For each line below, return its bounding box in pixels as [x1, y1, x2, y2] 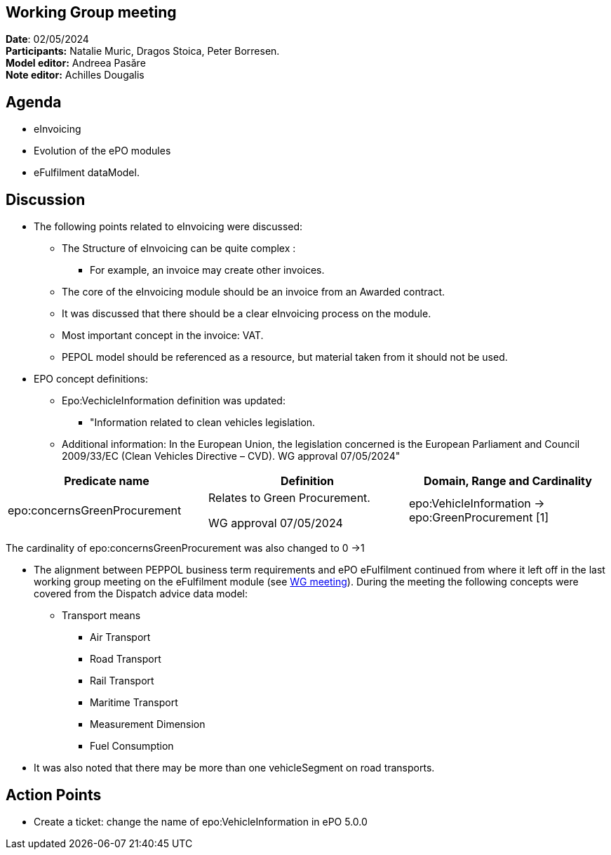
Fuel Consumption [90, 740, 174, 753]
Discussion [6, 190, 86, 208]
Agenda [6, 93, 62, 111]
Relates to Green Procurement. [208, 491, 370, 505]
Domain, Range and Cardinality [424, 474, 592, 489]
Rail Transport [90, 675, 154, 687]
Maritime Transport [90, 696, 178, 709]
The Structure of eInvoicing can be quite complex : [62, 242, 296, 255]
